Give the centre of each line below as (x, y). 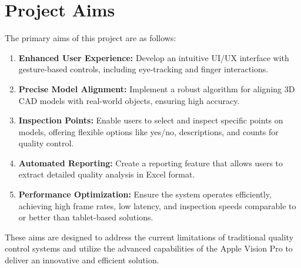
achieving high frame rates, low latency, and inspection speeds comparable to (157, 205)
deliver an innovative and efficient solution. (82, 260)
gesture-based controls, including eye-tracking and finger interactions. (143, 69)
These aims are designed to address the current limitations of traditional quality (149, 237)
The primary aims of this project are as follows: (91, 38)
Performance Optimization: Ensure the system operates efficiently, (145, 194)
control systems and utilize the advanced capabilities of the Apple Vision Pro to (149, 248)
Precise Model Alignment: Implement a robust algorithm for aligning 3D (157, 88)
